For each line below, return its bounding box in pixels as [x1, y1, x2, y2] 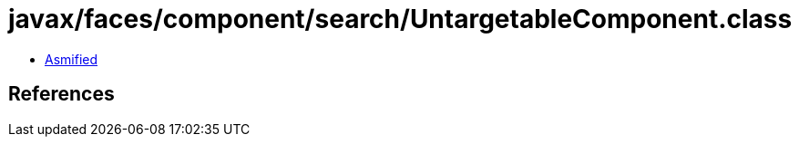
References [8, 82, 115, 106]
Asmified [45, 51, 98, 67]
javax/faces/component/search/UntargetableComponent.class [8, 4, 793, 34]
